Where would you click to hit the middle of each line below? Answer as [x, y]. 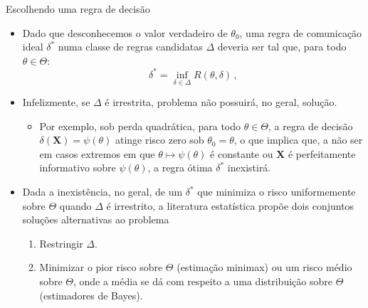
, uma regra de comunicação [301, 32]
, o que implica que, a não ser [298, 140]
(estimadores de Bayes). [91, 295]
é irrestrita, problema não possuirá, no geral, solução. [221, 102]
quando [75, 205]
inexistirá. [249, 168]
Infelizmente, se [56, 102]
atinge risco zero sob [159, 140]
